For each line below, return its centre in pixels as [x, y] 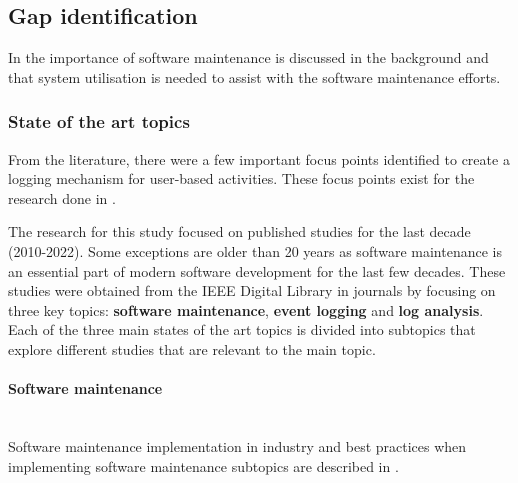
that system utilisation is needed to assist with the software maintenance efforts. [254, 76]
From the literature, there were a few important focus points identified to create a [259, 158]
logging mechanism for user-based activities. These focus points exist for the [241, 178]
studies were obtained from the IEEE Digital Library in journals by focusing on [252, 290]
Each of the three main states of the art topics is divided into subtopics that [242, 329]
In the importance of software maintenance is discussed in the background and [248, 57]
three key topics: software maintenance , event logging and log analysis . [246, 309]
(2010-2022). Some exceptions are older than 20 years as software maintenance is [255, 250]
